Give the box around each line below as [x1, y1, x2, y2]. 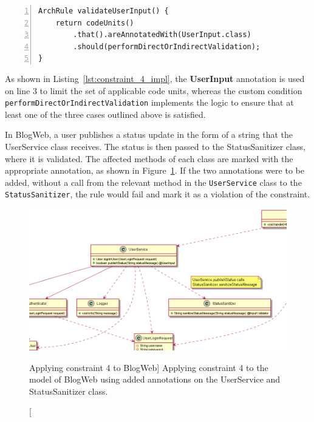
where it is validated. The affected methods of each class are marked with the [5, 152, 293, 165]
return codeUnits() [55, 18, 134, 27]
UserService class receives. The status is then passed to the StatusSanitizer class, [5, 140, 305, 152]
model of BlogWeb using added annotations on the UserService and [29, 373, 281, 386]
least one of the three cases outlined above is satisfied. [5, 107, 206, 120]
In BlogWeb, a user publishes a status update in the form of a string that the [5, 128, 293, 141]
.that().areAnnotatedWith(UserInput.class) [73, 30, 251, 39]
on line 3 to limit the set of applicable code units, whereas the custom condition [5, 84, 302, 97]
